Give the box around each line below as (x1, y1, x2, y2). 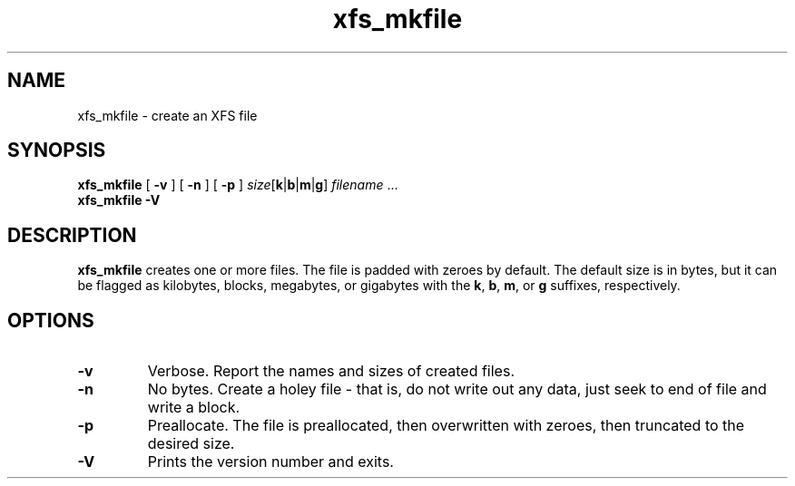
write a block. (147, 398, 240, 417)
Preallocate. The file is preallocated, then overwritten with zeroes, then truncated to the (147, 416, 745, 435)
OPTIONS (7, 308, 94, 332)
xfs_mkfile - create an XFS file (77, 107, 258, 123)
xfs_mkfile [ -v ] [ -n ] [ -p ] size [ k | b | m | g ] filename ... (77, 177, 398, 193)
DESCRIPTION (7, 223, 137, 247)
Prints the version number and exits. (147, 452, 394, 471)
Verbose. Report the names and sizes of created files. (147, 362, 515, 381)
